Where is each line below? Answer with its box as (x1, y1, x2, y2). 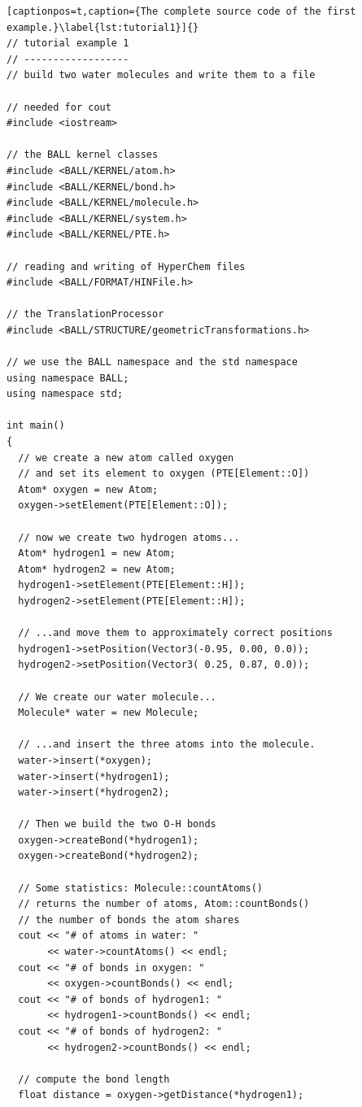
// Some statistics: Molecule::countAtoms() (18, 882, 263, 894)
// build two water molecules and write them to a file (7, 69, 316, 81)
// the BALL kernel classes (7, 149, 159, 161)
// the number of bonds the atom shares (18, 913, 240, 926)
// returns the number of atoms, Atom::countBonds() (18, 898, 310, 910)
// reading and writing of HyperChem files (7, 260, 246, 272)
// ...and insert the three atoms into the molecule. (18, 739, 316, 751)
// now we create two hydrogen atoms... (18, 531, 240, 543)
